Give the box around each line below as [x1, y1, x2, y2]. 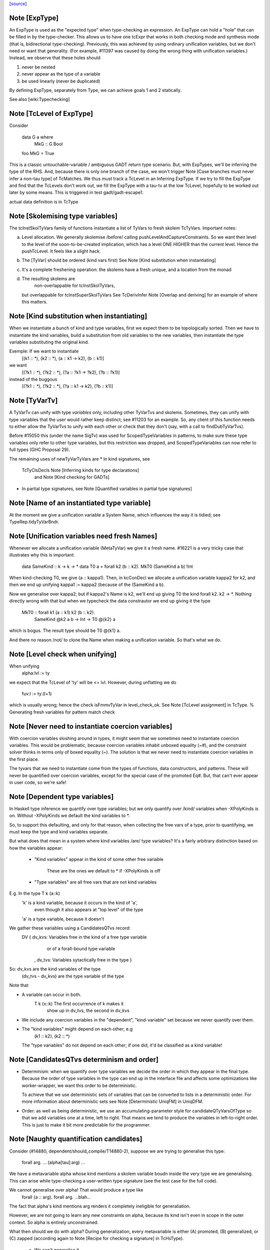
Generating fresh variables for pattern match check [9, 709, 115, 715]
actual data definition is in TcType [9, 198, 78, 204]
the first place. [9, 756, 39, 762]
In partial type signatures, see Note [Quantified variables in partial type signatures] [21, 485, 192, 491]
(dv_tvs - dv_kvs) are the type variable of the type [21, 973, 124, 979]
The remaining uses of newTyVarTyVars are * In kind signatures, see [9, 455, 150, 462]
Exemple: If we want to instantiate [9, 348, 79, 354]
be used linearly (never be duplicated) [21, 78, 100, 84]
